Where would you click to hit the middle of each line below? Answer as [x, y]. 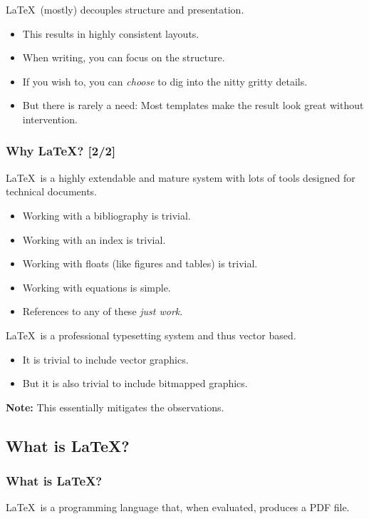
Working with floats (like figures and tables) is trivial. [140, 263]
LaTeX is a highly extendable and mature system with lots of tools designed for [181, 177]
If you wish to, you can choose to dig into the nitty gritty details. [165, 81]
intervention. [50, 119]
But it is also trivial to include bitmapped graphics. [135, 383]
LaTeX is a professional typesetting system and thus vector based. [151, 335]
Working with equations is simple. [97, 287]
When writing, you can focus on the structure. [124, 57]
